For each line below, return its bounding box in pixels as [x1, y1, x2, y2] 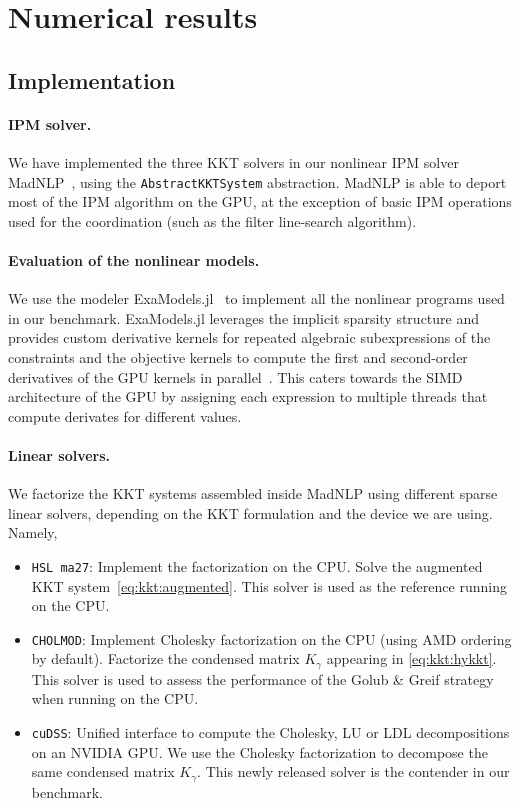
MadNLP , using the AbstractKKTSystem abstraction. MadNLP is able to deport [8, 171, 507, 192]
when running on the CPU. [31, 688, 199, 709]
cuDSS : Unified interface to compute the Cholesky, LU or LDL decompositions [31, 722, 510, 743]
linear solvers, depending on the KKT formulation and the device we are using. [8, 502, 493, 523]
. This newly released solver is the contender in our [197, 761, 510, 782]
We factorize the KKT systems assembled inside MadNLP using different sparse [8, 483, 498, 504]
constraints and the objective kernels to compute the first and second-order [8, 346, 468, 367]
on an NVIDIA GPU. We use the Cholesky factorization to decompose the [31, 741, 488, 762]
